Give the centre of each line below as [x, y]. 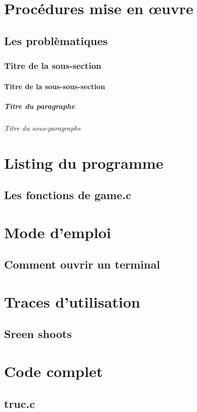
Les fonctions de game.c [68, 195]
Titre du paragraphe [40, 106]
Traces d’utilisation [72, 301]
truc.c [19, 403]
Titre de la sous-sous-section [55, 86]
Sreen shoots [38, 334]
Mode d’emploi [58, 232]
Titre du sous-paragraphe [43, 127]
